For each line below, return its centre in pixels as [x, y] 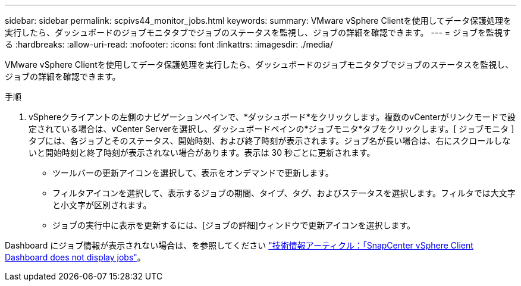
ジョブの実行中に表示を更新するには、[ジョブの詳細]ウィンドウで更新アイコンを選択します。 [234, 225]
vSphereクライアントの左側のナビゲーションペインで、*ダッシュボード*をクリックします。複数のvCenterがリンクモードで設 [272, 117]
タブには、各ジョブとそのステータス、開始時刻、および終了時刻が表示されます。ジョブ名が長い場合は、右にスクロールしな [270, 141]
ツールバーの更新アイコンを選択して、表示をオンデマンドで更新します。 [193, 173]
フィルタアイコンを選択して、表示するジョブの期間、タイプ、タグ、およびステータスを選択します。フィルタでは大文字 [284, 193]
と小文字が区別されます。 [102, 205]
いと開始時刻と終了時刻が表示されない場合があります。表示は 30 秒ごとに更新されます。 [202, 153]
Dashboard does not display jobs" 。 [75, 257]
